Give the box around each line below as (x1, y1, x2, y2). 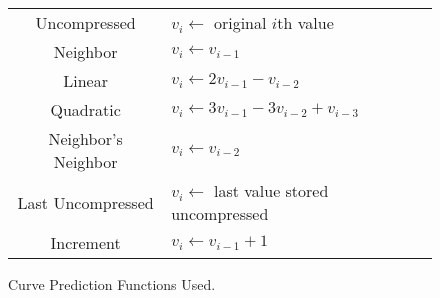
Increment (50, 231, 121, 254)
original (213, 11, 267, 34)
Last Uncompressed (17, 190, 154, 214)
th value (277, 11, 334, 34)
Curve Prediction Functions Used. (8, 274, 216, 294)
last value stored (213, 179, 329, 202)
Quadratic (50, 98, 121, 121)
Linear (63, 69, 108, 92)
